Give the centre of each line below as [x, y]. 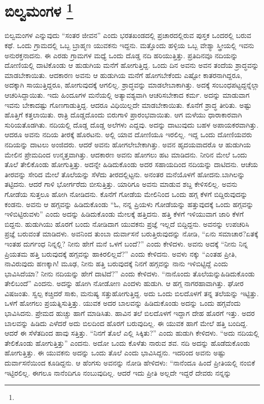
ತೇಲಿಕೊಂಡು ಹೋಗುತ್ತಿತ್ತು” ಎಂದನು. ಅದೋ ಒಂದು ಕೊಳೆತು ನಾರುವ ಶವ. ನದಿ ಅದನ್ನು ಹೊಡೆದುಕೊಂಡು [127, 342]
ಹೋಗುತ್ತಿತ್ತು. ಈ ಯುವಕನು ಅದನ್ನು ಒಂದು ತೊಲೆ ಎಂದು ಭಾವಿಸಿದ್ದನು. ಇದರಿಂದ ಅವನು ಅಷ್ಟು [115, 353]
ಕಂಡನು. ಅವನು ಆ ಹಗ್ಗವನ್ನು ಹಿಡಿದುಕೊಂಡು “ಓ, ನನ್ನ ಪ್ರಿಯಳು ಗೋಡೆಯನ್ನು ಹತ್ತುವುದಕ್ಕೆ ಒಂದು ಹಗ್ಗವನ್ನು [129, 204]
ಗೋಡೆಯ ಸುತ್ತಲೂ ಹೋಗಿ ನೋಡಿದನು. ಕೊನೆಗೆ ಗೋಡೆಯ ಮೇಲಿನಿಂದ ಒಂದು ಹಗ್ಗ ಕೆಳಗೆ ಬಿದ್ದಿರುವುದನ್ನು [126, 194]
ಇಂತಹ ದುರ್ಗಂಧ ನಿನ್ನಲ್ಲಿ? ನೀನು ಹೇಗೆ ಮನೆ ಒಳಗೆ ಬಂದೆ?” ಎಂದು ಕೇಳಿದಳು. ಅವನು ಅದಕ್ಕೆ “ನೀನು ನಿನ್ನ [126, 243]
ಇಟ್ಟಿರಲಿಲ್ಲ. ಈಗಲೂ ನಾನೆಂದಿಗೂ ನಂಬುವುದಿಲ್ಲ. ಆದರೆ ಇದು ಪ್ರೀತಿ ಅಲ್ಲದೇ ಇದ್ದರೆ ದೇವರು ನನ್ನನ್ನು [118, 372]
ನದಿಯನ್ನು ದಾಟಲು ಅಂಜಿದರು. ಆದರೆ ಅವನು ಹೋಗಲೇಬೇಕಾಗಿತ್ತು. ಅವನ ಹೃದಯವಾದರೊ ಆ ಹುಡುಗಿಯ [128, 144]
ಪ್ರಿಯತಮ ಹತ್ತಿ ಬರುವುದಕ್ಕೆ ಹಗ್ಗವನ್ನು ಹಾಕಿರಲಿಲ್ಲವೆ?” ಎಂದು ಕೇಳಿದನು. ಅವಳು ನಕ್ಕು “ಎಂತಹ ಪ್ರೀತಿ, [121, 253]
